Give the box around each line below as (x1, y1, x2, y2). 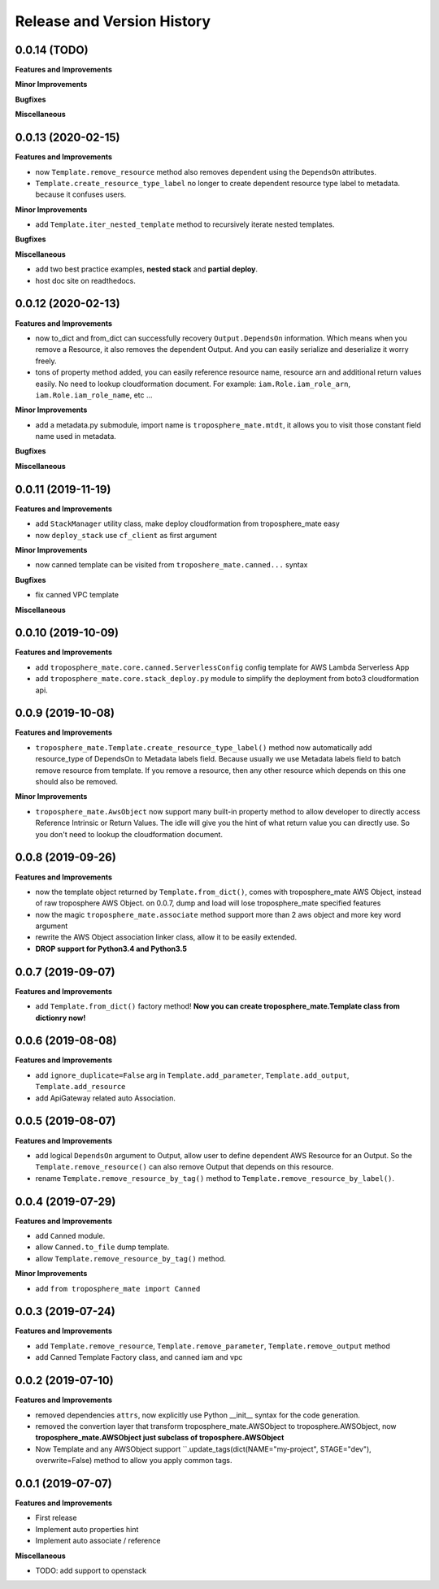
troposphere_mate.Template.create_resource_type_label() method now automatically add (35, 742, 372, 752)
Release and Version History (15, 12, 211, 30)
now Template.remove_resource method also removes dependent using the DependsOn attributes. (35, 167, 377, 176)
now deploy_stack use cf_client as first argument (35, 530, 217, 540)
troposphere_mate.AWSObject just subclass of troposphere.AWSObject (35, 1433, 285, 1443)
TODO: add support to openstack (35, 1565, 147, 1575)
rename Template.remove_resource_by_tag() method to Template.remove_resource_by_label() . (35, 1173, 394, 1183)
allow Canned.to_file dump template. (35, 1242, 170, 1252)
